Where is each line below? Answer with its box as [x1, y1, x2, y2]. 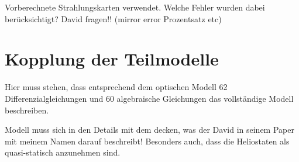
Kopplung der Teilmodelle [5, 47, 219, 71]
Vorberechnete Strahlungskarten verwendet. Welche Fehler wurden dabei [5, 1, 265, 13]
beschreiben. [5, 104, 49, 116]
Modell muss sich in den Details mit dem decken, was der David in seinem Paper [5, 123, 294, 136]
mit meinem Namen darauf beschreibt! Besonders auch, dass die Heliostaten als [5, 135, 290, 147]
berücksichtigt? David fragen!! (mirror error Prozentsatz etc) [5, 12, 222, 25]
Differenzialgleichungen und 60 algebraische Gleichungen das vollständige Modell [5, 92, 294, 104]
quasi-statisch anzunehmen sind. [5, 146, 121, 158]
